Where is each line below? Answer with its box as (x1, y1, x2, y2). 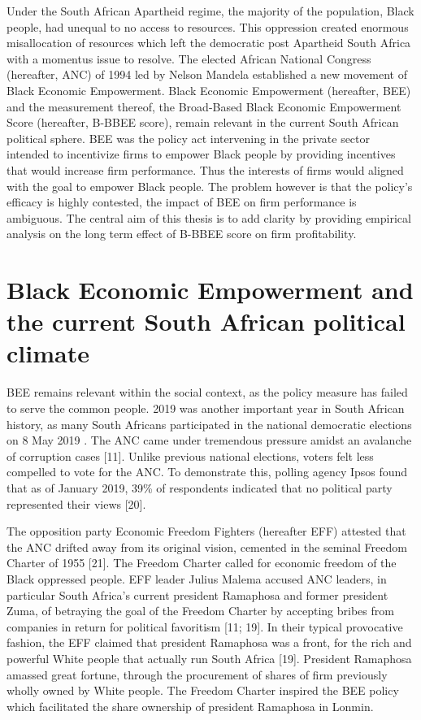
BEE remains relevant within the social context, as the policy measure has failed (7, 384, 408, 401)
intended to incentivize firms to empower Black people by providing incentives (7, 145, 396, 163)
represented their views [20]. (7, 495, 146, 512)
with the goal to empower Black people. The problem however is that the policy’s (7, 177, 413, 194)
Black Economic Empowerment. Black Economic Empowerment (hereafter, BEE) (7, 81, 411, 98)
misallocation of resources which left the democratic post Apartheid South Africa (7, 34, 411, 51)
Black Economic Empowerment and (7, 273, 414, 306)
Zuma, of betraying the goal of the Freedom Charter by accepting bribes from (7, 602, 394, 619)
